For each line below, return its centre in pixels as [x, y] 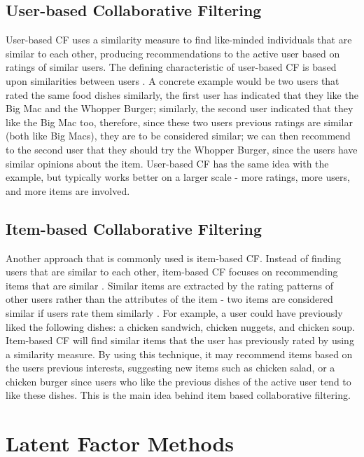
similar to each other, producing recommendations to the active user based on [173, 53]
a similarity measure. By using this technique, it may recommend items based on [179, 354]
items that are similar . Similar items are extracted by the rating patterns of [170, 285]
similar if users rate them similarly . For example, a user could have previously [174, 312]
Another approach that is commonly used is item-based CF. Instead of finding [173, 258]
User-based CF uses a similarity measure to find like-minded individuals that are [179, 40]
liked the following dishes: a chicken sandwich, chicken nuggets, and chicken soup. [180, 326]
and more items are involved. [68, 190]
